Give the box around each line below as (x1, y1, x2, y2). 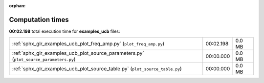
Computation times (9, 15, 69, 24)
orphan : (9, 3, 26, 8)
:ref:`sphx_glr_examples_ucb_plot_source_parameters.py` (12, 50, 144, 57)
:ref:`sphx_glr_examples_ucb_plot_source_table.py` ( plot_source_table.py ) (12, 65, 182, 72)
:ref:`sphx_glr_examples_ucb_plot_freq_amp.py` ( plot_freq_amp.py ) (12, 41, 165, 47)
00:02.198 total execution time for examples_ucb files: (9, 28, 120, 34)
